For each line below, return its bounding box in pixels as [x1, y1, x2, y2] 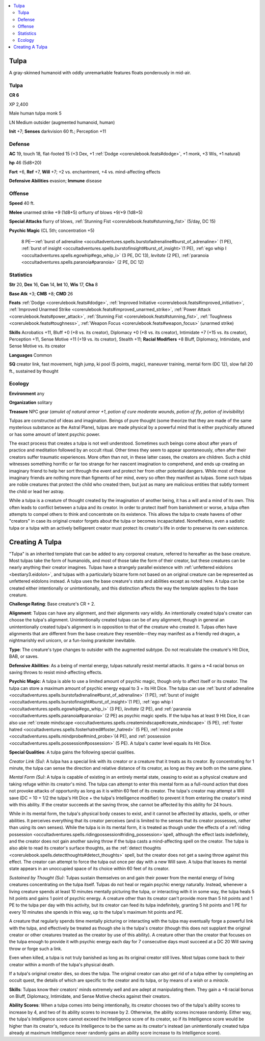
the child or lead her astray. [9, 488, 65, 494]
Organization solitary [9, 399, 53, 405]
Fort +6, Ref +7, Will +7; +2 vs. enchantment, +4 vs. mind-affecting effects [9, 169, 160, 174]
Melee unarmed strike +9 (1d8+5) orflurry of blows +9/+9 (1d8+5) [9, 209, 143, 215]
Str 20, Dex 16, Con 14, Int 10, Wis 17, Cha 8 [9, 281, 98, 287]
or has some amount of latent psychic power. [9, 431, 101, 437]
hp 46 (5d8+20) [9, 160, 42, 166]
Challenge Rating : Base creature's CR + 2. [9, 601, 96, 607]
